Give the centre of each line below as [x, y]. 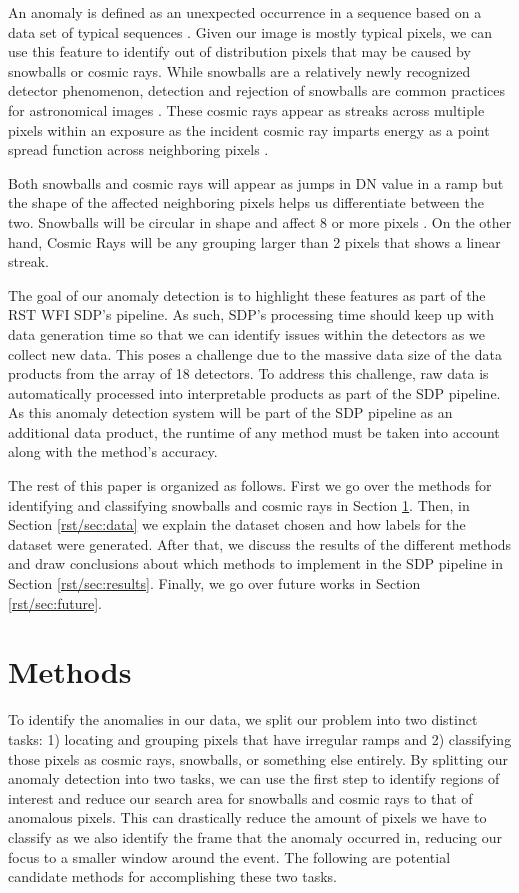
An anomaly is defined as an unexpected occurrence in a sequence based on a [245, 12]
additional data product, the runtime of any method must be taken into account [254, 431]
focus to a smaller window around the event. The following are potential [229, 856]
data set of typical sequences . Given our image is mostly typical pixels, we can [250, 31]
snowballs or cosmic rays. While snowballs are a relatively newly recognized [239, 70]
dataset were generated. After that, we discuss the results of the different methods [260, 543]
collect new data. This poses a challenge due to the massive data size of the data [255, 353]
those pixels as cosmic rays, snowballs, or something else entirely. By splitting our [258, 758]
